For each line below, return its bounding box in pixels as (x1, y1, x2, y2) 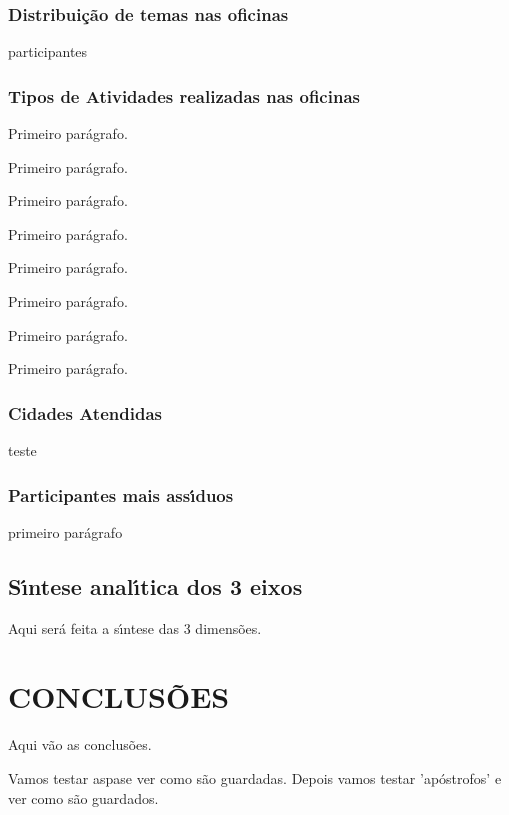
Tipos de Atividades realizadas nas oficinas (8, 83, 360, 108)
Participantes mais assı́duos (8, 482, 234, 507)
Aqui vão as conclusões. (8, 734, 152, 755)
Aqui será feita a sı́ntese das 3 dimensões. (8, 617, 262, 638)
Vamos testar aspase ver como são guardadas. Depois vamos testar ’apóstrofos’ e (8, 767, 502, 788)
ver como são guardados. (8, 787, 159, 808)
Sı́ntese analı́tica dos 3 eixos (8, 570, 303, 601)
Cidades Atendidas (8, 400, 162, 425)
